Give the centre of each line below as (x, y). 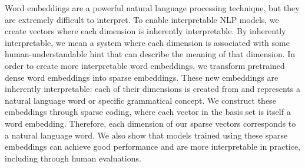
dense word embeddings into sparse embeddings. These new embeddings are (142, 77)
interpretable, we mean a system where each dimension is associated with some (147, 42)
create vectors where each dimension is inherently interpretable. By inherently (145, 31)
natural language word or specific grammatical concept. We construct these (140, 100)
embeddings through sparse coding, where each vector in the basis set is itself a (148, 112)
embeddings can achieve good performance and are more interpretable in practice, (153, 146)
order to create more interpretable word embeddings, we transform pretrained (145, 65)
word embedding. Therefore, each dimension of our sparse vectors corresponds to (150, 123)
